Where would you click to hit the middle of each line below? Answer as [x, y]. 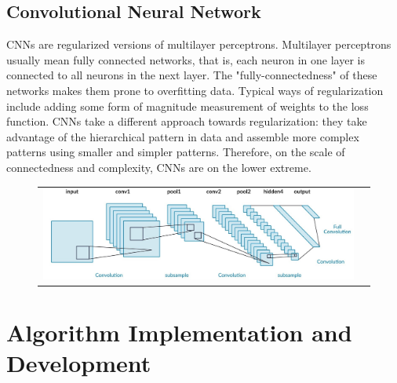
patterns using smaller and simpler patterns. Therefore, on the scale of [176, 152]
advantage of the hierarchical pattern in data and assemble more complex [183, 136]
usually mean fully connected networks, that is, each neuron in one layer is [186, 59]
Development [79, 363]
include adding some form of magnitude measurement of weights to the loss [188, 106]
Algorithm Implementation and [179, 332]
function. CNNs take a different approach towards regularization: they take [187, 121]
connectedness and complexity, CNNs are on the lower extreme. [159, 167]
